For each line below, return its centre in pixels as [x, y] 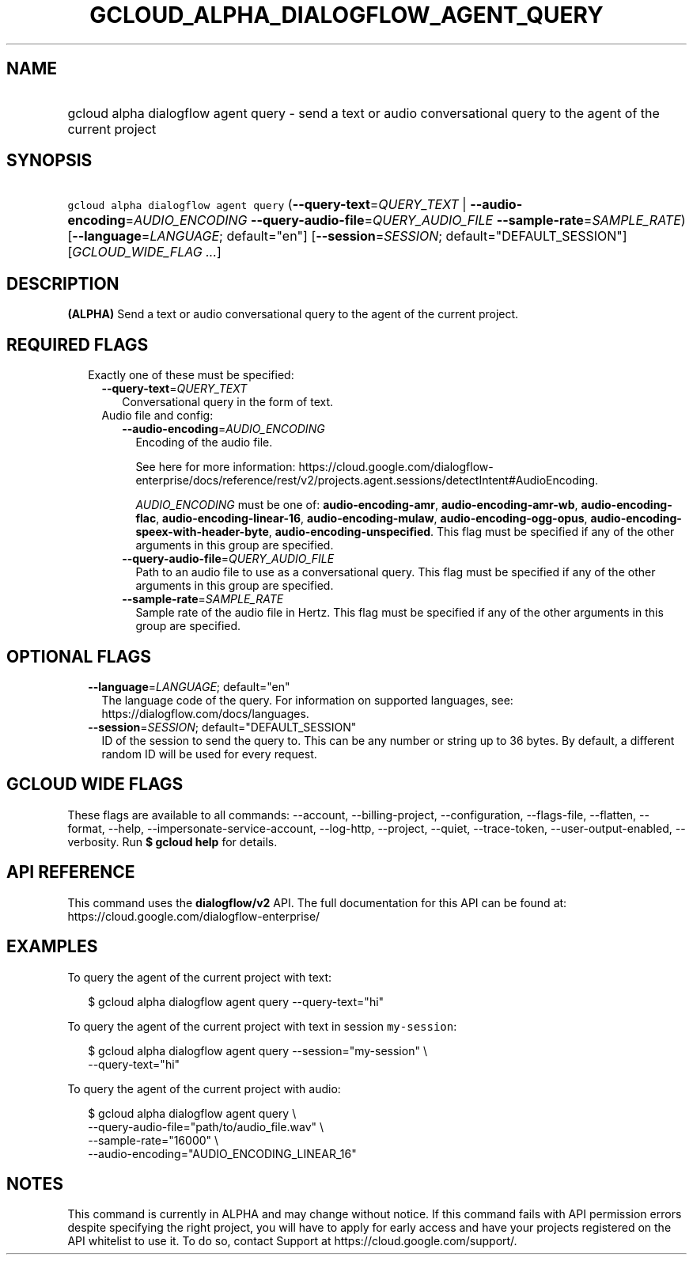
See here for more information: [216, 467]
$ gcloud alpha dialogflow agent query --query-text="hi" [236, 1001]
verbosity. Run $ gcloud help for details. [172, 841]
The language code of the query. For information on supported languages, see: [307, 700]
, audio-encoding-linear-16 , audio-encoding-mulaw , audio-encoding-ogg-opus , [372, 518]
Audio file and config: [157, 416]
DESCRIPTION [63, 283]
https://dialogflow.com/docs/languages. [205, 713]
